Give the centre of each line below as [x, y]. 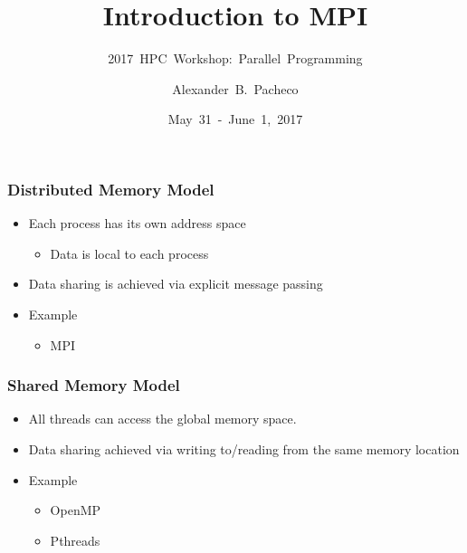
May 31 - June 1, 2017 [235, 119]
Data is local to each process [129, 253]
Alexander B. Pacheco [235, 88]
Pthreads [75, 540]
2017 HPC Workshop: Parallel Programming [235, 58]
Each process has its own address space [137, 223]
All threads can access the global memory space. [162, 419]
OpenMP [76, 510]
